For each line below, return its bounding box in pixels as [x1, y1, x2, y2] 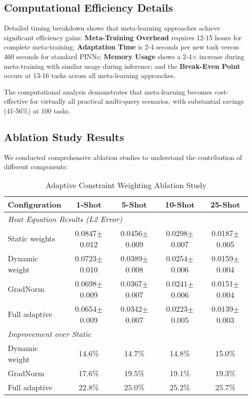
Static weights [8, 233, 55, 244]
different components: [4, 161, 68, 172]
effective [4, 96, 28, 106]
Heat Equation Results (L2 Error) [8, 213, 123, 224]
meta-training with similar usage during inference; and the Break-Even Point [4, 61, 240, 71]
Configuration [8, 198, 62, 210]
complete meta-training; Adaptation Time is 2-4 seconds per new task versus [4, 42, 239, 52]
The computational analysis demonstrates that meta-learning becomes [4, 86, 212, 96]
